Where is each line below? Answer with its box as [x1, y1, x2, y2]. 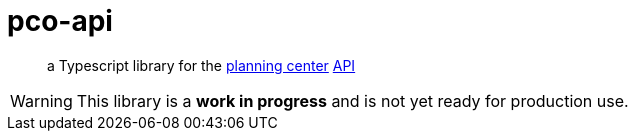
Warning [10, 90, 73, 111]
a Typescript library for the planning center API [47, 56, 356, 74]
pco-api [7, 4, 113, 38]
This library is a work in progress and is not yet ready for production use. [76, 90, 629, 111]
